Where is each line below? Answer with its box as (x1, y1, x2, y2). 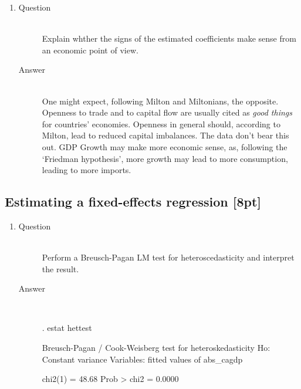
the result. (42, 262, 79, 275)
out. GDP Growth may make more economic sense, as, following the (42, 140, 288, 153)
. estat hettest (42, 322, 92, 334)
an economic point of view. (42, 43, 138, 56)
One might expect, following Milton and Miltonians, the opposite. (42, 94, 279, 107)
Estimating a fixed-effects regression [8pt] (5, 192, 262, 211)
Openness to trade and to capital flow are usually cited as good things (42, 106, 292, 119)
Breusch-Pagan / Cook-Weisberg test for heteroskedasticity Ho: (42, 341, 270, 354)
